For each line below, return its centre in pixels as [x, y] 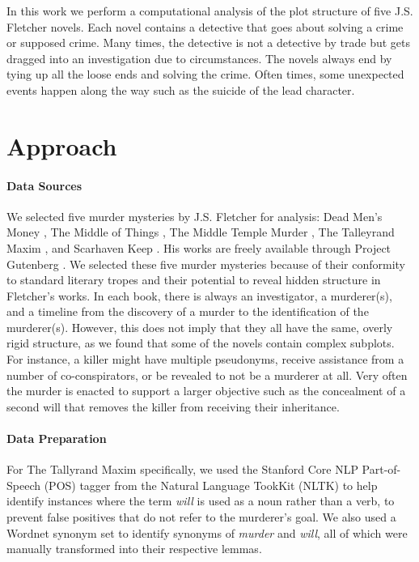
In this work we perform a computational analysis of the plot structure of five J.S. [210, 11]
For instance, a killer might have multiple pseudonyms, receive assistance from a [205, 359]
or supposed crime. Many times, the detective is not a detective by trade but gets [209, 43]
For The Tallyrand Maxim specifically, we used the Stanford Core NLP [182, 469]
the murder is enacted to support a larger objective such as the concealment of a [206, 391]
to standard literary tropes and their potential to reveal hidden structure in [194, 280]
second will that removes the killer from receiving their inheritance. [173, 406]
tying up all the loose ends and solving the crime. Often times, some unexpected [205, 74]
